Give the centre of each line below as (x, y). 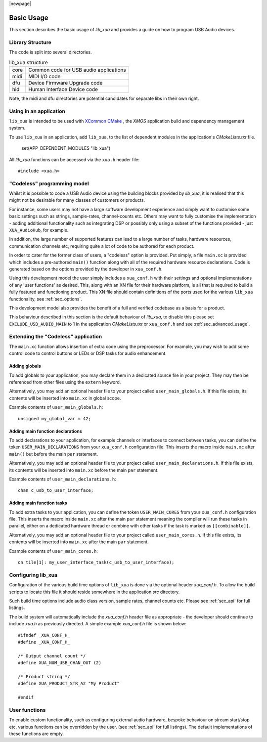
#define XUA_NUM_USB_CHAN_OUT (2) (60, 663)
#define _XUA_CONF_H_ (44, 642)
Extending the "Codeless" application (56, 337)
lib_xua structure (28, 62)
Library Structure (30, 42)
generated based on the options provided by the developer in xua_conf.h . (86, 269)
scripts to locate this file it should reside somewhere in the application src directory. (94, 592)
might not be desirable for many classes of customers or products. (77, 200)
